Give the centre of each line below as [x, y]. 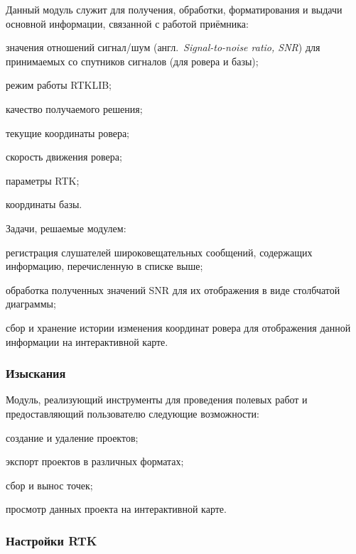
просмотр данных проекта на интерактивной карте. [116, 509]
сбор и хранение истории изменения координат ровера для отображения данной [178, 327]
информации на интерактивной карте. [87, 341]
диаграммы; [31, 304]
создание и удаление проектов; [72, 437]
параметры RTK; [43, 180]
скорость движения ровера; [64, 157]
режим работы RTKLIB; [59, 85]
